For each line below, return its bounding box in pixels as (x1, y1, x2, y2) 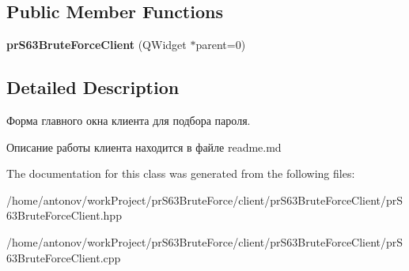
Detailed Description (6, 75, 180, 100)
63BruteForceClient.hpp (6, 207, 122, 224)
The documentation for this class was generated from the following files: (6, 165, 355, 182)
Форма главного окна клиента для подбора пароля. (6, 112, 251, 128)
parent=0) (195, 36, 246, 53)
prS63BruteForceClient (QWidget (6, 36, 187, 53)
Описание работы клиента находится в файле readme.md (6, 138, 282, 155)
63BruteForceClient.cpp (6, 249, 121, 265)
